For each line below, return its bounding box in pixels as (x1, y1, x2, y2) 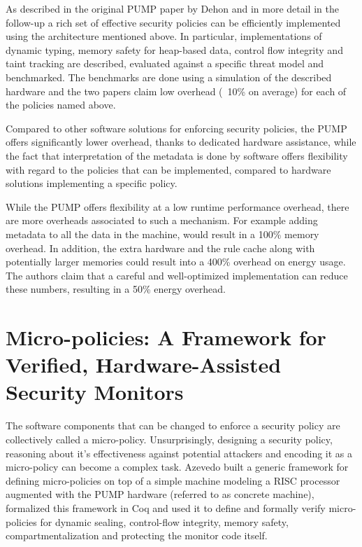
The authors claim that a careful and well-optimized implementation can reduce (6, 268, 348, 282)
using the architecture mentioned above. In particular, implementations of (6, 29, 322, 43)
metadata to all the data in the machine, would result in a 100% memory (6, 226, 319, 241)
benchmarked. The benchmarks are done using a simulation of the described (6, 69, 332, 84)
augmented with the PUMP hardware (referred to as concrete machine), (6, 487, 314, 501)
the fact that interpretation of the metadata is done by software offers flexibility (6, 148, 348, 162)
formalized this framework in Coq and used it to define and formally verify (6, 500, 326, 515)
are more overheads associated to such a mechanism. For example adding (6, 213, 318, 228)
